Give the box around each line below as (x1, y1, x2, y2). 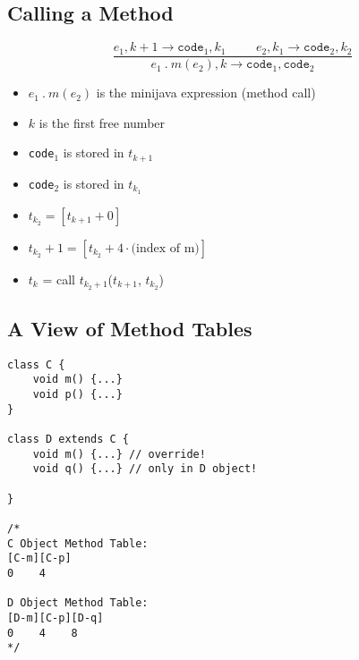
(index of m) (131, 241, 200, 255)
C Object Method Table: (7, 537, 149, 550)
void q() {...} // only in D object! (32, 462, 258, 476)
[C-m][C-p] (7, 552, 72, 565)
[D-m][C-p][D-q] (7, 611, 104, 624)
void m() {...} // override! (32, 447, 206, 461)
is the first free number (38, 113, 166, 131)
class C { (7, 358, 65, 371)
